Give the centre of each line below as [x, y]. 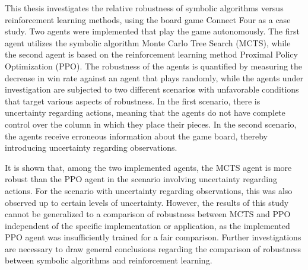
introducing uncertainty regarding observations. [91, 147]
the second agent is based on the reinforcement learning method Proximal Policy [151, 54]
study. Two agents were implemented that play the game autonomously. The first [152, 31]
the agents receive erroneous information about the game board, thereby [136, 136]
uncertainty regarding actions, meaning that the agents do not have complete [145, 112]
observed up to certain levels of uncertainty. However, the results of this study [147, 202]
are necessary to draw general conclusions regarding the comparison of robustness [153, 248]
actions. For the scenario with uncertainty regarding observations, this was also [149, 190]
